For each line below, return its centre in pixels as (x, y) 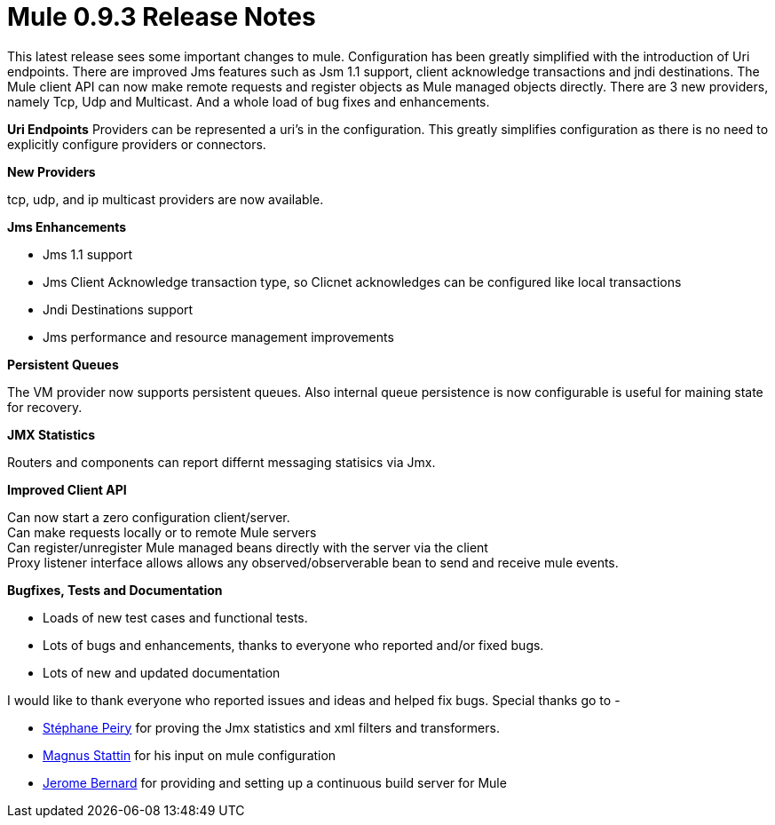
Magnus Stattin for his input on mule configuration (190, 755)
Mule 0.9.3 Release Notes (162, 17)
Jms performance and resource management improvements (218, 337)
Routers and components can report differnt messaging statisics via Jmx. (221, 462)
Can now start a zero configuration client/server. (149, 517)
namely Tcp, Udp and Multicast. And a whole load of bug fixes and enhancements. (249, 101)
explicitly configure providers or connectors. (137, 144)
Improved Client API (67, 489)
